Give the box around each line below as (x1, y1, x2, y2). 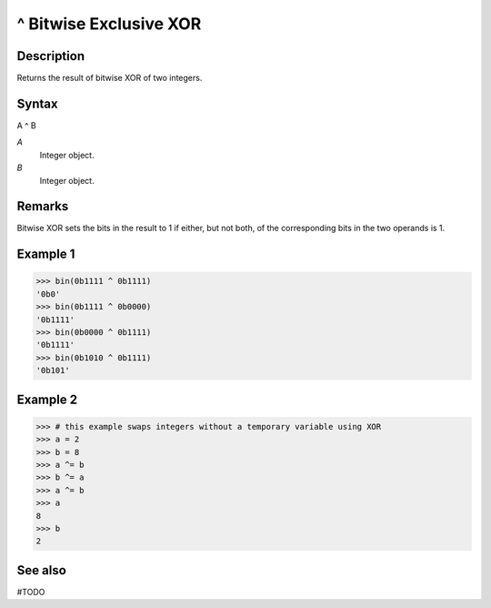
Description (16, 48, 85, 64)
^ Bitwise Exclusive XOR (16, 14, 202, 34)
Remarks (16, 198, 69, 214)
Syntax (16, 96, 58, 111)
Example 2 (16, 391, 77, 407)
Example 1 (16, 247, 75, 262)
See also (16, 562, 67, 578)
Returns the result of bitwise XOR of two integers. (16, 73, 203, 84)
